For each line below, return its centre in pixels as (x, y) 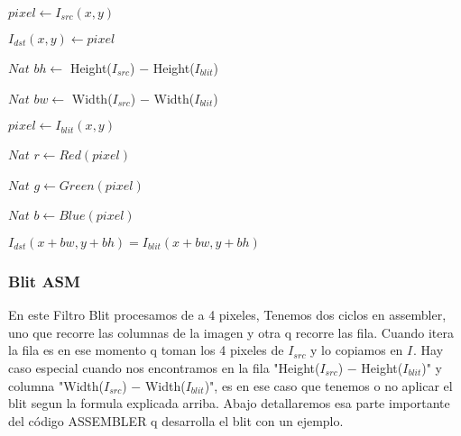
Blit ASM (44, 281)
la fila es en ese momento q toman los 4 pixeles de (146, 350)
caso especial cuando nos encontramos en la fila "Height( (164, 367)
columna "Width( (56, 385)
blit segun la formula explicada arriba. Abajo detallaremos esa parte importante (229, 403)
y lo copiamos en (357, 350)
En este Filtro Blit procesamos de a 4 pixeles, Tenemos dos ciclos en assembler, (227, 315)
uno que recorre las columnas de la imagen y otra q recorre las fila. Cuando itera (231, 332)
